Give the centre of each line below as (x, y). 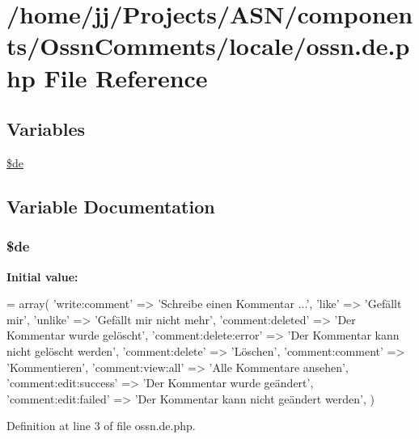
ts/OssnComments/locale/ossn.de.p (208, 46)
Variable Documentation (111, 206)
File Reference (126, 77)
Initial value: (42, 276)
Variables (46, 129)
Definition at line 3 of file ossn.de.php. (101, 426)
